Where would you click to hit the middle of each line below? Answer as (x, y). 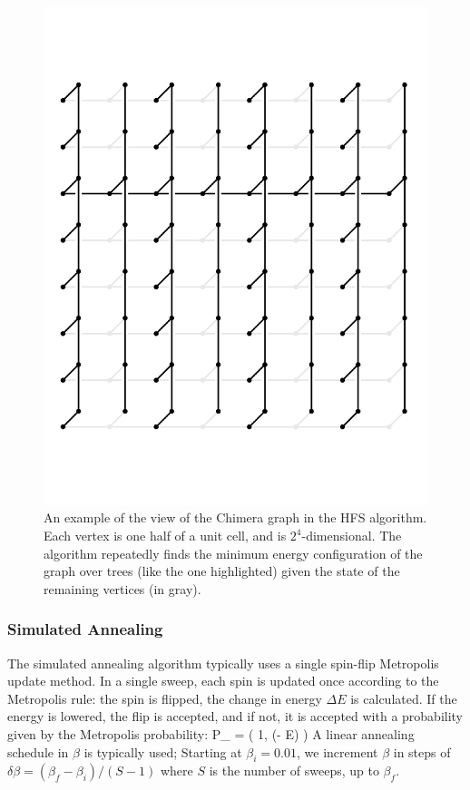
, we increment (338, 751)
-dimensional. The (352, 536)
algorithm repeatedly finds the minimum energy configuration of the (233, 553)
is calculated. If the (404, 698)
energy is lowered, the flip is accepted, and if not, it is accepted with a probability (235, 716)
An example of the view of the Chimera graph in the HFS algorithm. (235, 517)
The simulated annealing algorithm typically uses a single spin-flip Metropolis (223, 663)
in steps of (422, 751)
